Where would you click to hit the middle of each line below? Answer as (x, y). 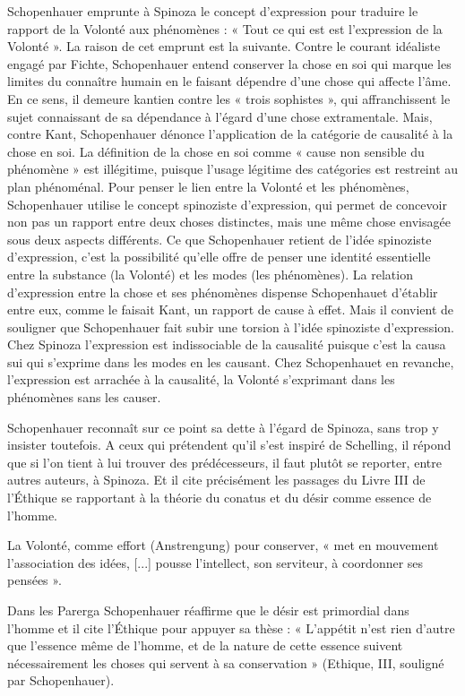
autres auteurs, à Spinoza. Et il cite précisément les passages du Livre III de (216, 480)
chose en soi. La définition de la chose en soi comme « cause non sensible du (216, 151)
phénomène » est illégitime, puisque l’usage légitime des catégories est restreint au (233, 169)
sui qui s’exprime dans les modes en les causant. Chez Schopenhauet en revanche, (231, 361)
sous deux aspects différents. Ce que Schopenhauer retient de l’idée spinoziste (220, 239)
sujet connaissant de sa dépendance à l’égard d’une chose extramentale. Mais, (220, 116)
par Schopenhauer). (61, 680)
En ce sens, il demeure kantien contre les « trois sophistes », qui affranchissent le (229, 98)
